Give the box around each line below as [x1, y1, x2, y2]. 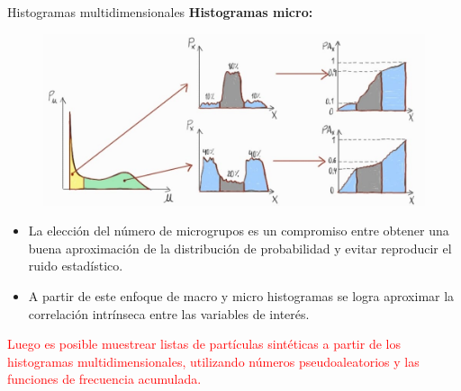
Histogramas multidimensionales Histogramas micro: [7, 3, 313, 21]
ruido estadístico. [28, 256, 123, 275]
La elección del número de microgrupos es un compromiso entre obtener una [28, 221, 449, 240]
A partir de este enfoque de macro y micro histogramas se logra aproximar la [28, 287, 455, 306]
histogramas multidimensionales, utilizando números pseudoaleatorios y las [7, 351, 420, 370]
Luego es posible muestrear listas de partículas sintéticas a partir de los [7, 334, 401, 353]
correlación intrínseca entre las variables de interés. [28, 304, 310, 323]
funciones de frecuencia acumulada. [7, 369, 202, 388]
